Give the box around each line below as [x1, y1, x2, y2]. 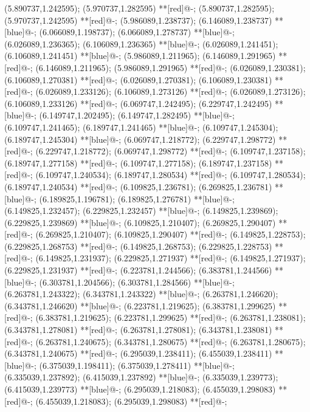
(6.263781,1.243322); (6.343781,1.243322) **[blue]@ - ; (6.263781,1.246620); [4, 287, 278, 300]
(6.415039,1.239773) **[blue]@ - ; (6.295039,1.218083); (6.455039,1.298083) [4, 383, 276, 395]
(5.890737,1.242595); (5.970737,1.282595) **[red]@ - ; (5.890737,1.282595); [4, 2, 275, 14]
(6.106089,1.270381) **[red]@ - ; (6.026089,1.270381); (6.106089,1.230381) [4, 73, 272, 86]
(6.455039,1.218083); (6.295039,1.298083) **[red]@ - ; [35, 394, 227, 407]
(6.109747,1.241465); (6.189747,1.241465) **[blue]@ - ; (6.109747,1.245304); [4, 120, 278, 133]
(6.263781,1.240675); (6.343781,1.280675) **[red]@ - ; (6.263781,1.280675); [35, 335, 306, 348]
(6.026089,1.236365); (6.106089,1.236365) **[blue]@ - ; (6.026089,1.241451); [4, 37, 278, 50]
